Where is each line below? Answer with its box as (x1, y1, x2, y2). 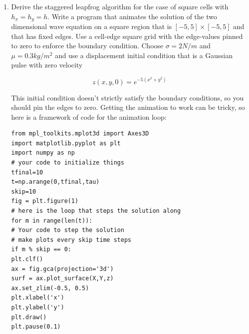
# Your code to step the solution (11, 227, 124, 234)
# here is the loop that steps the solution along (11, 207, 181, 215)
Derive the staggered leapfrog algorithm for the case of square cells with (11, 1, 229, 11)
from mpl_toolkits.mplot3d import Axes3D (11, 130, 149, 137)
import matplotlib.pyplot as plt (11, 139, 121, 147)
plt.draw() (11, 313, 47, 321)
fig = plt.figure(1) (11, 198, 78, 205)
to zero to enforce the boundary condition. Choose (11, 40, 164, 51)
